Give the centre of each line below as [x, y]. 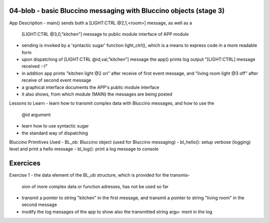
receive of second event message [57, 80]
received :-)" [35, 66]
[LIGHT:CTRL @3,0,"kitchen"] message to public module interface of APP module [105, 34]
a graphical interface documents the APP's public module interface [90, 87]
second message [39, 205]
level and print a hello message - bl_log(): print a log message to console [84, 149]
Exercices [25, 164]
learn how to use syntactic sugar [55, 126]
